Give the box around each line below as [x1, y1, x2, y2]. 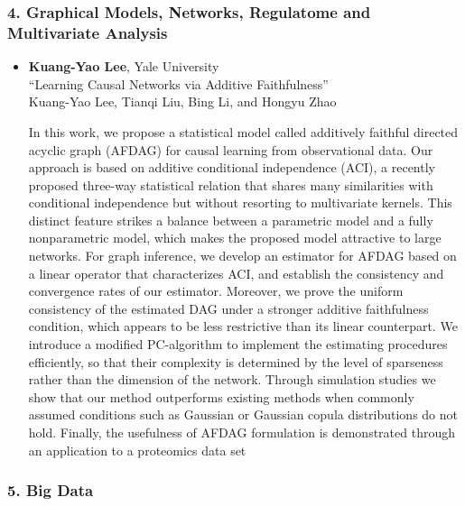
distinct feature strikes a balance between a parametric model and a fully [28, 210, 433, 229]
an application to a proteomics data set [28, 440, 246, 459]
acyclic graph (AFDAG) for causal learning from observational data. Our [28, 140, 433, 159]
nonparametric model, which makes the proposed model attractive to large [28, 228, 442, 247]
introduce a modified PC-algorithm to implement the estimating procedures [28, 335, 448, 354]
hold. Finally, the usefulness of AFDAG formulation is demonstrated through [28, 423, 455, 442]
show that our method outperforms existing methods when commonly [28, 387, 414, 406]
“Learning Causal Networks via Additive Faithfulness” [28, 74, 329, 93]
